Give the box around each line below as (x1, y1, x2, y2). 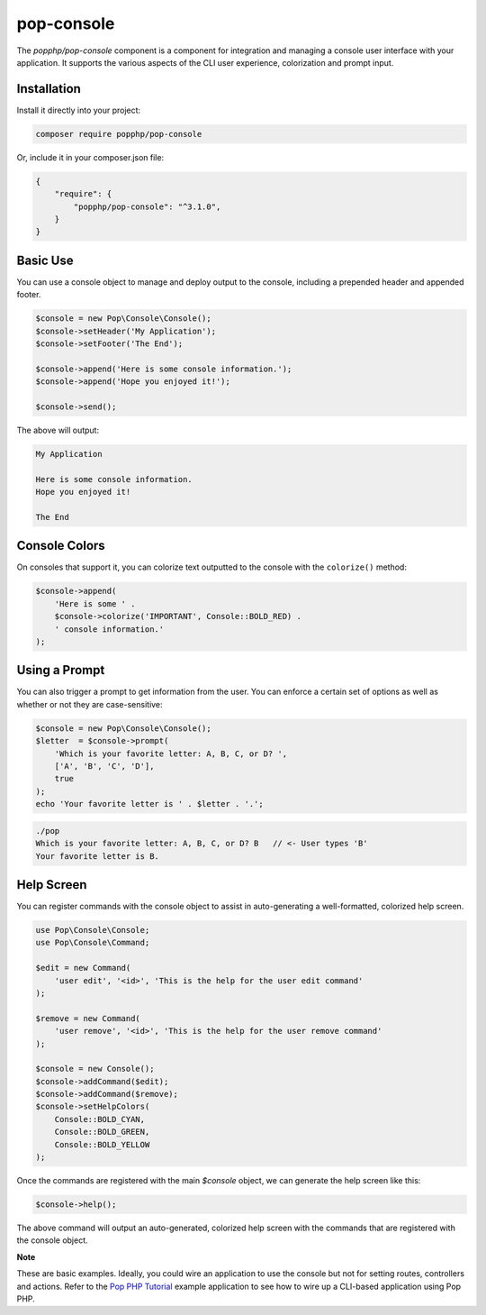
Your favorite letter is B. (35, 851, 159, 861)
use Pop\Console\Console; (35, 925, 150, 935)
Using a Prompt (16, 662, 105, 678)
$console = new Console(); (35, 1064, 155, 1074)
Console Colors (16, 538, 105, 553)
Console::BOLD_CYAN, (54, 1114, 146, 1124)
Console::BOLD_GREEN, (54, 1127, 150, 1137)
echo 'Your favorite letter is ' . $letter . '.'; (35, 799, 265, 809)
